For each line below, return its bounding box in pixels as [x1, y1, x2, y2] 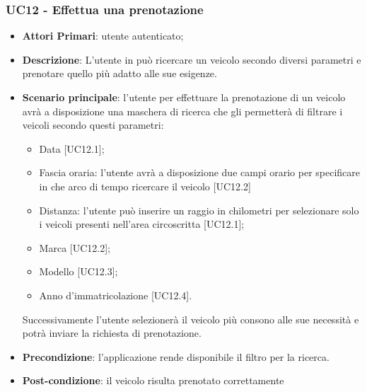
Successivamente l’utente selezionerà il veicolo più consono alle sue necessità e [22, 311, 359, 326]
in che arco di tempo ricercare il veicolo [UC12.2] [39, 178, 251, 193]
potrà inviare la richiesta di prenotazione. [22, 325, 202, 340]
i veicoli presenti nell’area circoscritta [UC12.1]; [39, 217, 245, 231]
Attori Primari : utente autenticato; [22, 28, 184, 43]
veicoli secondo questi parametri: [22, 117, 164, 132]
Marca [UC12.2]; [39, 240, 110, 255]
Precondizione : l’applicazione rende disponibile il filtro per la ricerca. [22, 349, 330, 364]
